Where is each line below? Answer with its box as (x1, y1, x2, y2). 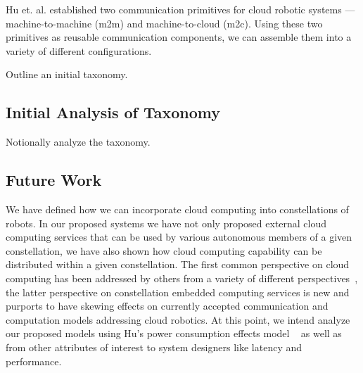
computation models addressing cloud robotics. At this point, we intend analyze (6, 312, 350, 327)
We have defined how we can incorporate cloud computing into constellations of (6, 201, 349, 216)
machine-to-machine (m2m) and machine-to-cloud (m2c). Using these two (6, 15, 323, 30)
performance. (6, 353, 62, 368)
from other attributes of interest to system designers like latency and (6, 339, 302, 354)
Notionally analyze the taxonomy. (6, 134, 151, 149)
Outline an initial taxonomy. (6, 67, 128, 82)
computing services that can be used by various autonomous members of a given (6, 229, 352, 244)
